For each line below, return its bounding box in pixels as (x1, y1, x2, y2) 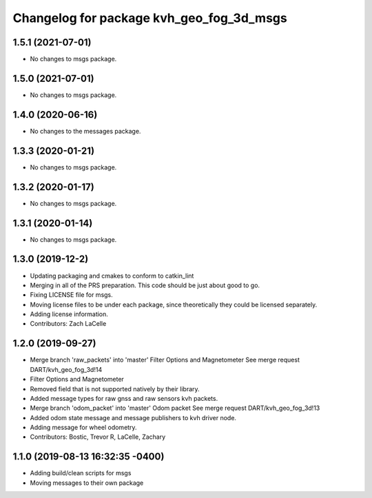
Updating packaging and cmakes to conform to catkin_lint (30, 271, 194, 280)
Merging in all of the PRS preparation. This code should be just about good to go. (30, 281, 260, 289)
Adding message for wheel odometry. (30, 424, 137, 432)
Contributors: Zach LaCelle (30, 320, 107, 328)
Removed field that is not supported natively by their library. (30, 384, 200, 393)
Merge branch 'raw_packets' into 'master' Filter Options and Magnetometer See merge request (30, 355, 300, 364)
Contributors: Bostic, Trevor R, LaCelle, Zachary (30, 433, 166, 441)
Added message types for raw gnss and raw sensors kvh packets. (30, 394, 218, 402)
